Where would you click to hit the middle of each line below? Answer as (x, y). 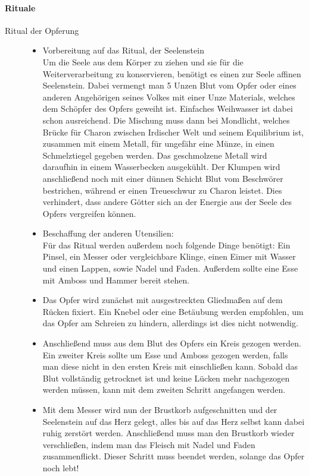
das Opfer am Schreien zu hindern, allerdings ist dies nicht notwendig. (170, 323)
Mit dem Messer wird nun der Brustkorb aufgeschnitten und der (160, 410)
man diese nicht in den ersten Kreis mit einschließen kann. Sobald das (170, 366)
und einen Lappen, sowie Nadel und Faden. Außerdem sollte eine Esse (170, 268)
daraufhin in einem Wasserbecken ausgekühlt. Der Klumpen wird (161, 167)
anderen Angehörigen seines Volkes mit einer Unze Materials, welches (169, 97)
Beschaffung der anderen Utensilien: (108, 233)
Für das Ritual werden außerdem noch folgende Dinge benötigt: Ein (166, 245)
